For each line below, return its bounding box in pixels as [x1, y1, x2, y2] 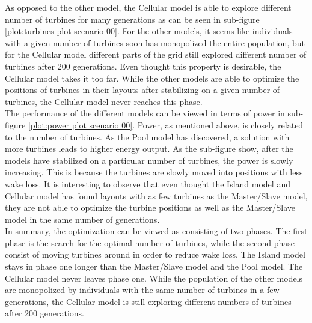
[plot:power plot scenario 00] [28, 118, 133, 131]
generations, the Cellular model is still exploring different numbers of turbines [5, 295, 292, 307]
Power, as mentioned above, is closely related [137, 118, 304, 131]
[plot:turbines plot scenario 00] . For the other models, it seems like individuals [5, 25, 293, 37]
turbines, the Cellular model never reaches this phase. [5, 95, 203, 107]
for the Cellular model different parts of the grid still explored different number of [5, 48, 307, 61]
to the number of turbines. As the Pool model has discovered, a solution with [5, 130, 290, 143]
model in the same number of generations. [5, 213, 160, 225]
